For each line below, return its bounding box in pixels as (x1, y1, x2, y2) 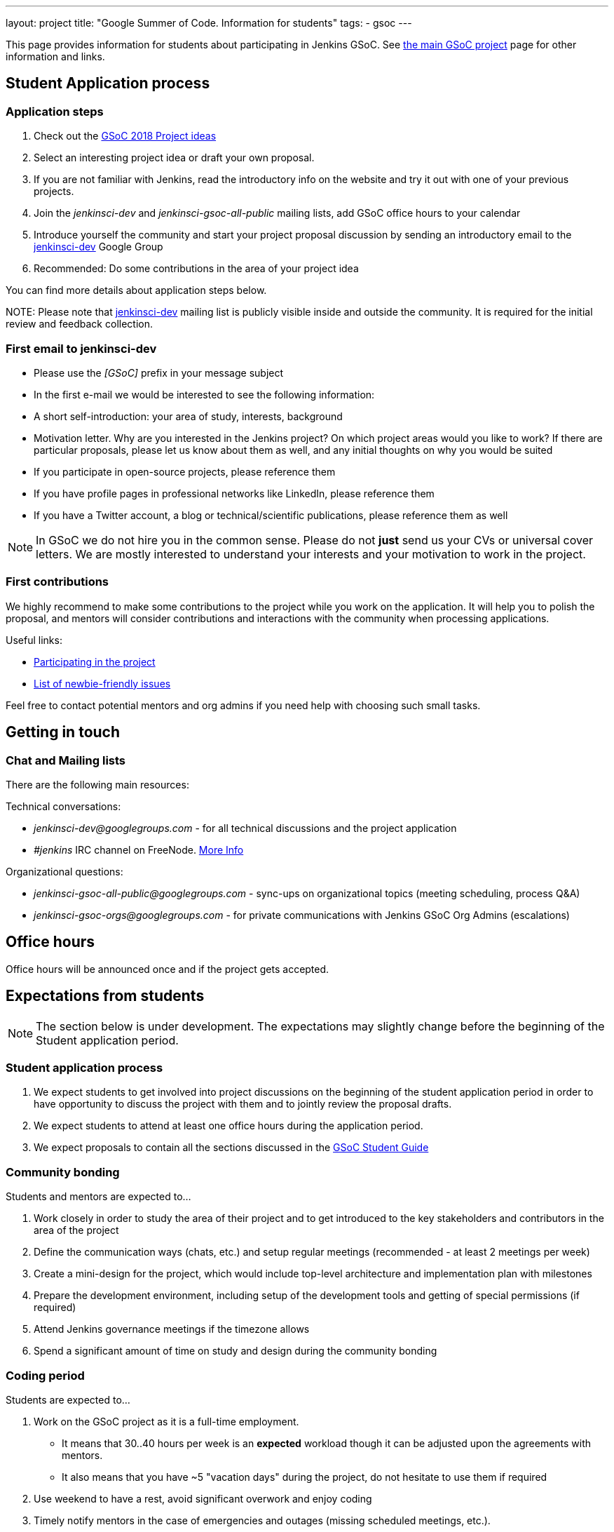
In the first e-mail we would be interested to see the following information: (34, 388, 375, 401)
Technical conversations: (6, 800, 121, 812)
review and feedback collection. (6, 318, 153, 330)
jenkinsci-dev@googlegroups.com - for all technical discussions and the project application (34, 821, 457, 834)
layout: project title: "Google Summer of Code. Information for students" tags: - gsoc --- (6, 17, 412, 29)
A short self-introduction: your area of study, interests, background (34, 410, 343, 422)
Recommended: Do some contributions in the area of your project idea (34, 262, 359, 275)
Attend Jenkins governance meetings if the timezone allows (34, 1323, 310, 1336)
